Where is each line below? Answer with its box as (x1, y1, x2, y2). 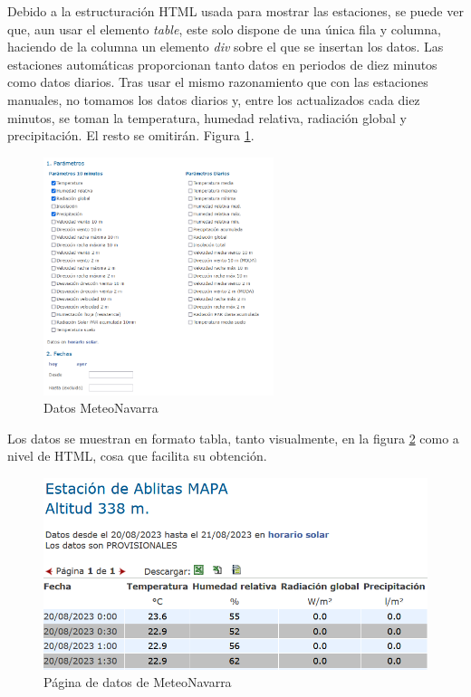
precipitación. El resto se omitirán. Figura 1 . (7, 126, 255, 145)
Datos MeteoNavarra (43, 398, 159, 417)
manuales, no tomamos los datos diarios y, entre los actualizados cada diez (7, 90, 420, 109)
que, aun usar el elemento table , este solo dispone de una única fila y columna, (7, 19, 441, 38)
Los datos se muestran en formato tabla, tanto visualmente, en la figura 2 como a (7, 428, 459, 447)
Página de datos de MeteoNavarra (43, 673, 232, 692)
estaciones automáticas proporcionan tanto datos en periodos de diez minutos (7, 54, 437, 73)
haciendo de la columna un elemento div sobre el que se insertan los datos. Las (7, 37, 444, 56)
